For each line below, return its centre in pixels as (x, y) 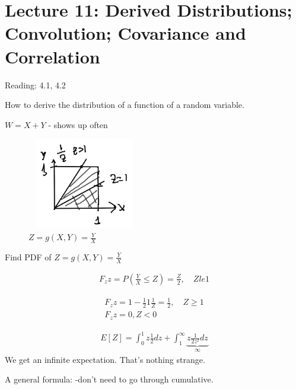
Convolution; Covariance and (125, 33)
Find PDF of (28, 256)
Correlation (52, 56)
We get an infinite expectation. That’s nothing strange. (105, 359)
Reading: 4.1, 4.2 (35, 85)
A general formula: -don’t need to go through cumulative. (109, 379)
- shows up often (78, 124)
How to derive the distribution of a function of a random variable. (125, 105)
